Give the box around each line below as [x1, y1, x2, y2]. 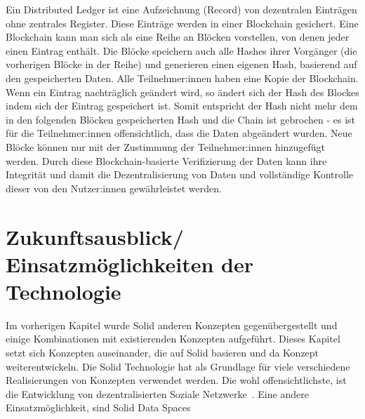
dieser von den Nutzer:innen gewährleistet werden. [6, 180, 222, 195]
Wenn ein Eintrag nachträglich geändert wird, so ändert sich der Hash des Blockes [6, 84, 359, 99]
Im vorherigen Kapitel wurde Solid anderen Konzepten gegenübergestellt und [6, 317, 338, 332]
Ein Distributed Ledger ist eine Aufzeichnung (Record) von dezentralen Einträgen [6, 2, 357, 16]
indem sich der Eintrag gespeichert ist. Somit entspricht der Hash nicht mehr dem [6, 98, 358, 113]
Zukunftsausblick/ [6, 222, 184, 251]
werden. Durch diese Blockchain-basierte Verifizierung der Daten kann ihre [6, 153, 327, 168]
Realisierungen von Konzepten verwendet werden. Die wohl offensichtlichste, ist [6, 373, 347, 387]
